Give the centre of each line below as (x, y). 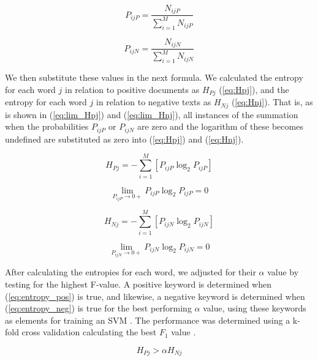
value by (283, 272)
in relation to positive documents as (132, 89)
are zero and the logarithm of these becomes (220, 126)
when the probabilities (47, 126)
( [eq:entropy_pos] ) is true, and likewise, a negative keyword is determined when (155, 296)
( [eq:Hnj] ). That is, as (272, 102)
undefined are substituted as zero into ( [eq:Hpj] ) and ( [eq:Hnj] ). (124, 139)
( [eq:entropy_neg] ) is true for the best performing (98, 308)
